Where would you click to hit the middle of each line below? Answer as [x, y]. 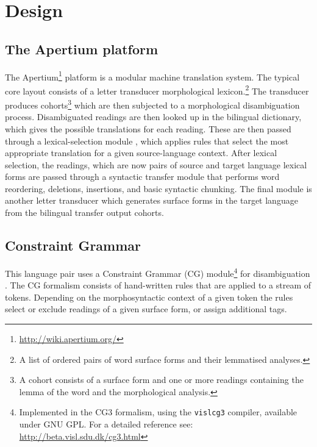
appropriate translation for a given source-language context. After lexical [141, 153]
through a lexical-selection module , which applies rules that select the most [147, 141]
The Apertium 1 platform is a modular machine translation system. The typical [152, 76]
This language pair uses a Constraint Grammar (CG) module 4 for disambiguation [158, 272]
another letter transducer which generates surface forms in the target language [151, 200]
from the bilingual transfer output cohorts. [84, 213]
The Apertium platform [82, 48]
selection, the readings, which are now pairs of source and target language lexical [156, 164]
